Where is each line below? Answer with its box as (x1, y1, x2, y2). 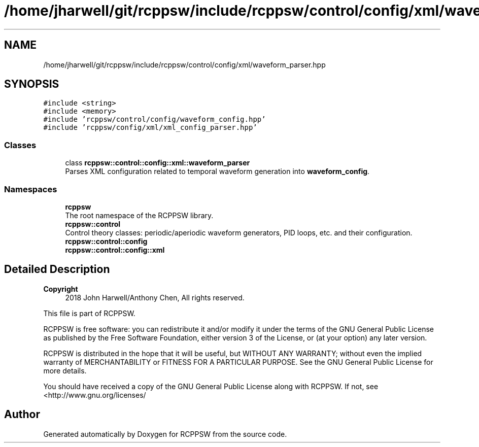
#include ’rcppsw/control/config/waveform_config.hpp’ (43, 115, 266, 124)
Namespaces (4, 184, 57, 194)
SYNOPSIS (4, 78, 59, 91)
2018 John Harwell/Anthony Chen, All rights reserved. (65, 293, 245, 302)
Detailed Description (4, 263, 110, 276)
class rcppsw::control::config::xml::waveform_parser (65, 158, 250, 167)
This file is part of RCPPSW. (43, 308, 135, 318)
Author (4, 408, 40, 421)
